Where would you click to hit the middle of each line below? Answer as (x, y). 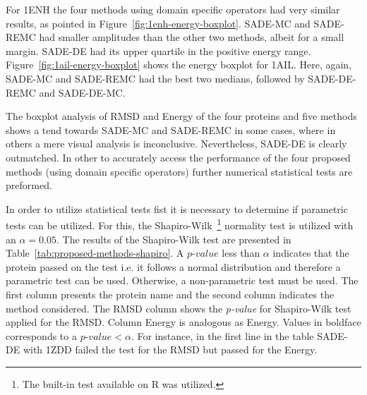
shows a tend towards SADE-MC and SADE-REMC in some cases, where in (171, 129)
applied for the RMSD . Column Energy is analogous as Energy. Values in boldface (183, 322)
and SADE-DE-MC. (82, 92)
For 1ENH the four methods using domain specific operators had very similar (173, 9)
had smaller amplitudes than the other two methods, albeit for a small (192, 37)
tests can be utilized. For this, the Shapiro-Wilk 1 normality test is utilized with (180, 224)
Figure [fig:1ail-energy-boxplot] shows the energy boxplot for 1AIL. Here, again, (179, 65)
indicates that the (311, 253)
